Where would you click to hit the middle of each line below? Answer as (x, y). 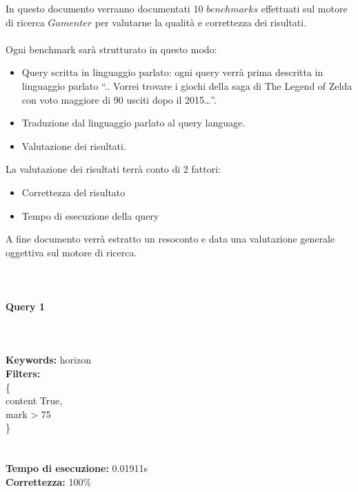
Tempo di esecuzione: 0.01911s (77, 468)
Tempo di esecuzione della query (90, 215)
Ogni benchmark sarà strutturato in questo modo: (111, 49)
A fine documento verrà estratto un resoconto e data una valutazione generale (170, 239)
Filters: (23, 373)
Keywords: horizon (48, 360)
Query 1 (25, 306)
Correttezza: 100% (49, 481)
